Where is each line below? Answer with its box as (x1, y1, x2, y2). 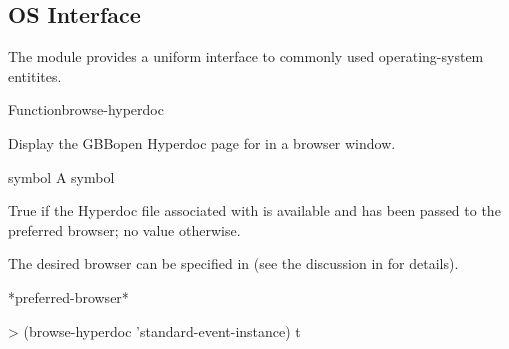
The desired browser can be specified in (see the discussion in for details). (8, 253, 459, 274)
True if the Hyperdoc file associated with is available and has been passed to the (8, 200, 501, 221)
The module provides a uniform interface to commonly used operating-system (8, 46, 484, 67)
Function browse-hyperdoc (8, 99, 164, 120)
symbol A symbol (8, 166, 115, 187)
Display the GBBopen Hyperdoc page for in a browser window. (8, 132, 396, 153)
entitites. (8, 65, 62, 86)
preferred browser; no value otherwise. (8, 219, 241, 240)
